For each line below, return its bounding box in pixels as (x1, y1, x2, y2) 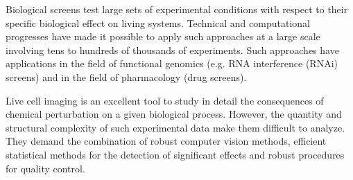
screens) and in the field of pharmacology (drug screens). (6, 69, 247, 84)
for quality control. (6, 161, 85, 175)
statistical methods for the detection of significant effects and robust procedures (6, 147, 345, 161)
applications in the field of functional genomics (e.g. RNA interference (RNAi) (6, 56, 338, 71)
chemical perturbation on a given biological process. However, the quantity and (6, 107, 342, 121)
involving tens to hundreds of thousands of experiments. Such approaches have (6, 42, 339, 57)
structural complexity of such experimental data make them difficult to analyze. (6, 120, 345, 134)
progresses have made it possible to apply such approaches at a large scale (6, 29, 320, 44)
